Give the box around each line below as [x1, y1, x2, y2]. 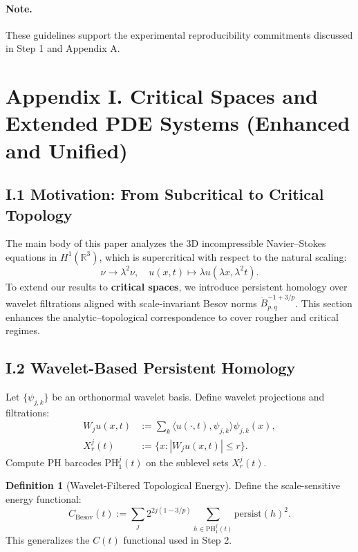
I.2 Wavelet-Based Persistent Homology [6, 357, 296, 378]
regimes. [6, 323, 40, 338]
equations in [6, 249, 57, 264]
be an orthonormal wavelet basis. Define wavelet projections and [52, 389, 325, 404]
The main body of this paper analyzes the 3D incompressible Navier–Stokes [6, 236, 326, 250]
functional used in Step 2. [123, 532, 232, 546]
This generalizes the [6, 532, 90, 546]
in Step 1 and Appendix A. [6, 41, 120, 55]
